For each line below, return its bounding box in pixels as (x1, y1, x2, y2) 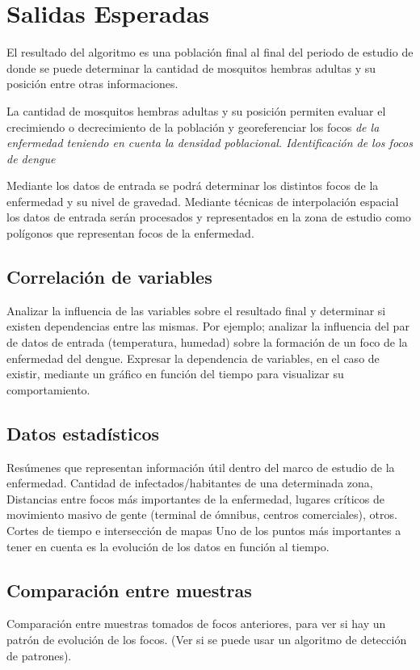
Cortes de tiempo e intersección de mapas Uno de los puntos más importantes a (6, 522, 401, 538)
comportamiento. (6, 381, 90, 398)
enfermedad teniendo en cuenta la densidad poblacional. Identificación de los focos (6, 134, 413, 151)
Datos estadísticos (6, 420, 160, 445)
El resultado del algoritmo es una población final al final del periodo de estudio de (6, 44, 414, 61)
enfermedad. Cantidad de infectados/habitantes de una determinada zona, (6, 474, 373, 491)
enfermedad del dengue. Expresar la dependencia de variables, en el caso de (6, 349, 380, 366)
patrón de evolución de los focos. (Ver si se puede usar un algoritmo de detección (6, 630, 407, 647)
